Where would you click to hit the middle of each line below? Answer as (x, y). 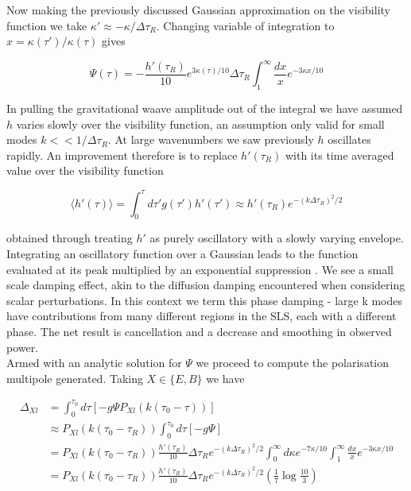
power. (23, 347)
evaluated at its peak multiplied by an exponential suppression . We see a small (200, 269)
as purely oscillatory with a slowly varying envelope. (277, 238)
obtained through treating (70, 238)
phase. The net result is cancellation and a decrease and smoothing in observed (199, 331)
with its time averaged (339, 155)
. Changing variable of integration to (245, 25)
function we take (47, 25)
